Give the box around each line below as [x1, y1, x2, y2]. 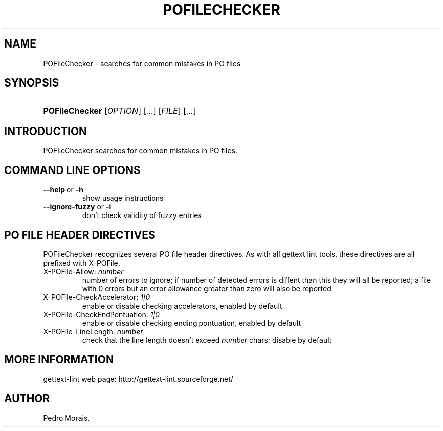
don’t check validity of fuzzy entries [82, 211, 202, 220]
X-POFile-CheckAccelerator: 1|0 [43, 292, 150, 301]
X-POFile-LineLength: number [43, 327, 143, 336]
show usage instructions [82, 194, 164, 203]
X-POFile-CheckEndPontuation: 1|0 [43, 310, 160, 319]
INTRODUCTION [4, 124, 87, 138]
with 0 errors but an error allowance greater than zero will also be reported [82, 284, 331, 293]
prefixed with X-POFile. [43, 258, 120, 267]
